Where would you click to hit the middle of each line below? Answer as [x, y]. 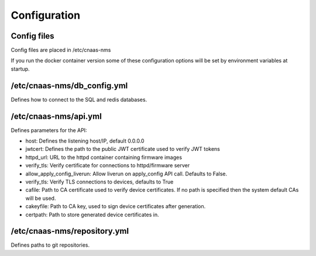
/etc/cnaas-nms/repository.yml [70, 231]
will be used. [41, 198]
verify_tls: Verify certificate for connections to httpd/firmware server [108, 165]
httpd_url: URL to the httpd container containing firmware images [104, 157]
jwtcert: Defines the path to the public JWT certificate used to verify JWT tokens [123, 149]
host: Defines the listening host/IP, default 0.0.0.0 [85, 141]
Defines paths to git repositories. [50, 245]
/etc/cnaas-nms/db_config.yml [69, 86]
